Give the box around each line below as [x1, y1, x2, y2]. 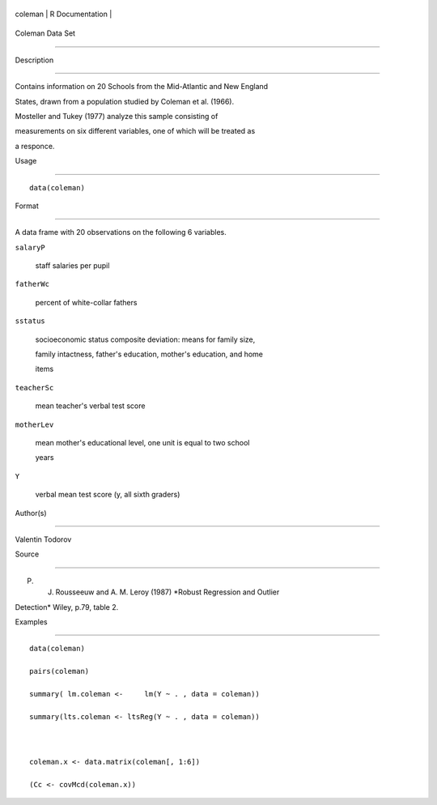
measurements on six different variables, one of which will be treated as [15, 126, 256, 136]
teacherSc [15, 383, 54, 392]
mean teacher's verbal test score [35, 401, 146, 411]
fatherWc [15, 279, 50, 289]
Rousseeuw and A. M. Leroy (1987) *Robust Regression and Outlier [55, 587, 280, 597]
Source [15, 549, 40, 559]
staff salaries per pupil [35, 261, 110, 270]
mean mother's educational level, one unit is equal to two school [35, 437, 250, 447]
